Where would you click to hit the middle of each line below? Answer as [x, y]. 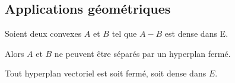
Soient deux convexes [43, 33]
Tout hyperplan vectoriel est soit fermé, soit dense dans [106, 73]
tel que [124, 33]
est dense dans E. [196, 33]
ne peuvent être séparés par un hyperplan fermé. [142, 53]
